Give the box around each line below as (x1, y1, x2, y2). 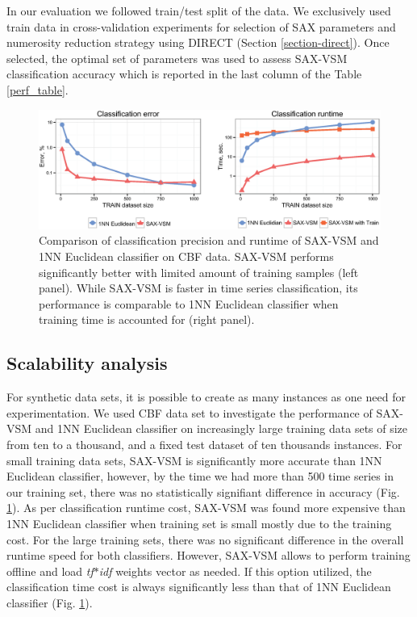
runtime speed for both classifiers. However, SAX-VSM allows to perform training (6, 547, 411, 564)
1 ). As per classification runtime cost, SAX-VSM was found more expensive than (6, 499, 406, 516)
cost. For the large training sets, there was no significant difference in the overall (6, 531, 404, 548)
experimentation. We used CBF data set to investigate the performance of (6, 404, 373, 421)
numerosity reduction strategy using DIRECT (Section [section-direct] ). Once (6, 34, 390, 51)
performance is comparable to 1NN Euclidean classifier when (39, 295, 339, 312)
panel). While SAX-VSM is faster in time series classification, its (39, 279, 358, 296)
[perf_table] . (6, 81, 69, 98)
